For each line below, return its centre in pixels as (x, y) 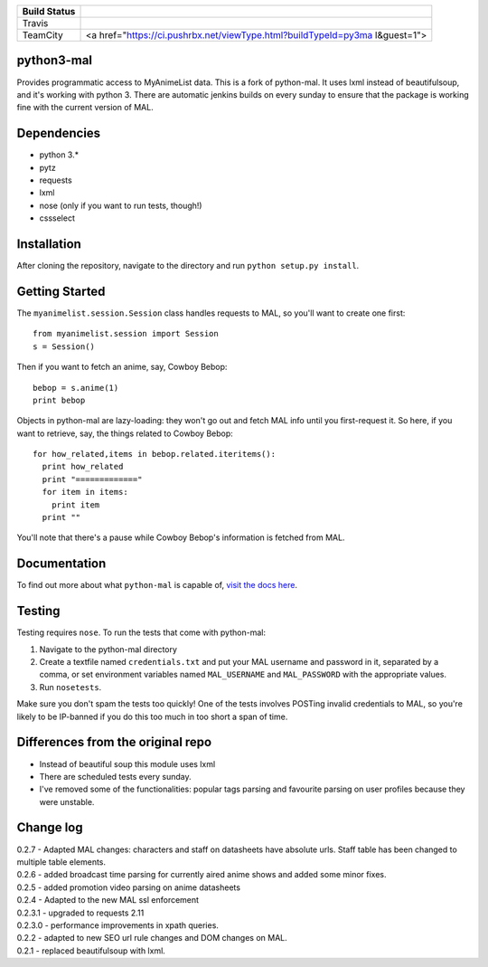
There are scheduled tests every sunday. (115, 776)
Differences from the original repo (114, 742)
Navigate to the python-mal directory (108, 649)
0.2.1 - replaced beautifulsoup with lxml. (91, 951)
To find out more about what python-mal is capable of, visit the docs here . (157, 585)
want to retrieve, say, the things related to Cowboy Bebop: (125, 433)
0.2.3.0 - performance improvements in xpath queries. (117, 925)
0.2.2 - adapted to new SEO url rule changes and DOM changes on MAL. (152, 938)
